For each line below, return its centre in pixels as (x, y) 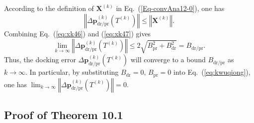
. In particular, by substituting (72, 72)
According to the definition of (49, 8)
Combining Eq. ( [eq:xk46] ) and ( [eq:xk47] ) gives (78, 33)
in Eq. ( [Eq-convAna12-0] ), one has (170, 8)
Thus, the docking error (40, 60)
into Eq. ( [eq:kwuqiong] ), (212, 72)
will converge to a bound (168, 60)
